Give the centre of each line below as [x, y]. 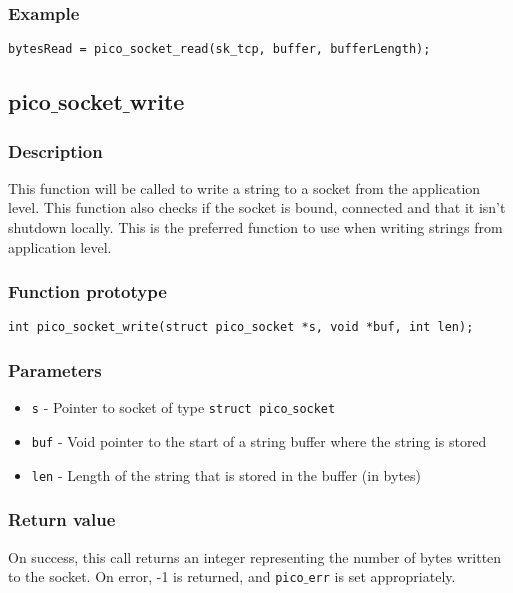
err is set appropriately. [382, 576]
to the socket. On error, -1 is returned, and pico [156, 576]
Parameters [55, 370]
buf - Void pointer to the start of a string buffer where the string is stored [259, 441]
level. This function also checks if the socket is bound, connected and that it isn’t [257, 207]
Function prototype [87, 291]
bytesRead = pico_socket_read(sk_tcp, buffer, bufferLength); [219, 49]
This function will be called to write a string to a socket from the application [244, 187]
